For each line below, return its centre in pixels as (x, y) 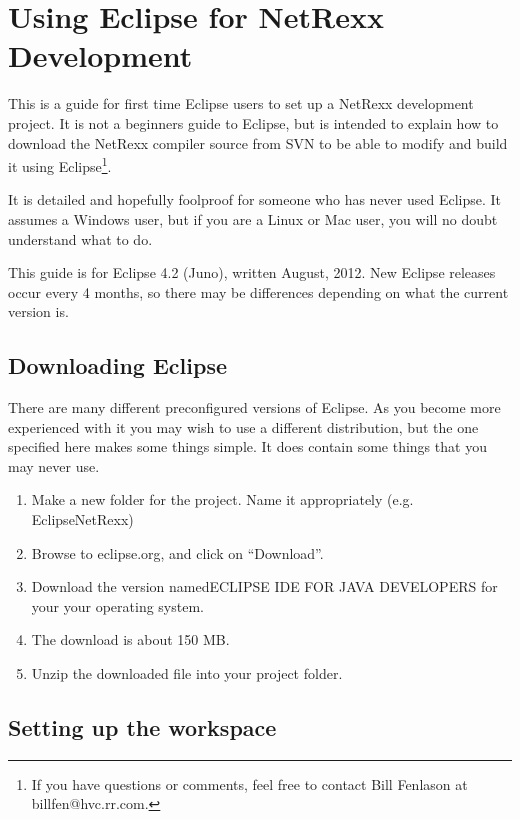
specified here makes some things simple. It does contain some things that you (247, 446)
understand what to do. (80, 238)
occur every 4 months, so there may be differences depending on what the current (258, 291)
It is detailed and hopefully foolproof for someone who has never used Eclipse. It (255, 199)
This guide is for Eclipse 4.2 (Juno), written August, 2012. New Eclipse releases (252, 272)
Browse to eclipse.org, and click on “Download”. (177, 552)
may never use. (54, 465)
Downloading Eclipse (117, 365)
